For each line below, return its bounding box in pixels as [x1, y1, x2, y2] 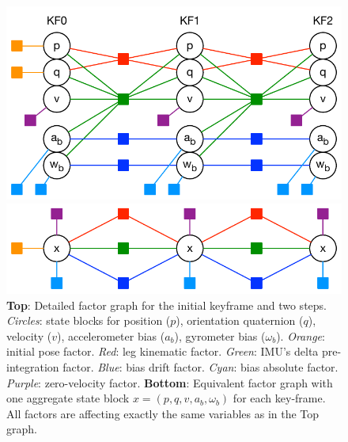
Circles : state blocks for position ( [6, 312, 171, 329]
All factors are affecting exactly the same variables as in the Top [6, 405, 320, 421]
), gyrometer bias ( [174, 327, 266, 344]
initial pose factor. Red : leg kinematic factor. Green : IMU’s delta [6, 343, 319, 360]
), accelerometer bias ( [56, 327, 165, 344]
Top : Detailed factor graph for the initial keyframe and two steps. [6, 296, 327, 313]
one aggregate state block [6, 390, 130, 406]
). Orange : [276, 327, 325, 344]
